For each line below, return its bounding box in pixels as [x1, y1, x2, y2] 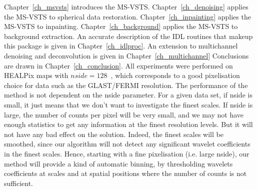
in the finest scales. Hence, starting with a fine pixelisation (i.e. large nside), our [4, 148, 249, 158]
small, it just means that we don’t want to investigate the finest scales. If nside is [4, 99, 253, 109]
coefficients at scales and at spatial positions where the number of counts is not [4, 168, 247, 178]
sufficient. [4, 177, 33, 188]
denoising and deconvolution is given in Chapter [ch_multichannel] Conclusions [4, 50, 249, 60]
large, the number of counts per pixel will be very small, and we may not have [4, 109, 244, 119]
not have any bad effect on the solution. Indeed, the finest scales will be [4, 128, 223, 139]
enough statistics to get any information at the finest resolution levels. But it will [4, 119, 253, 129]
